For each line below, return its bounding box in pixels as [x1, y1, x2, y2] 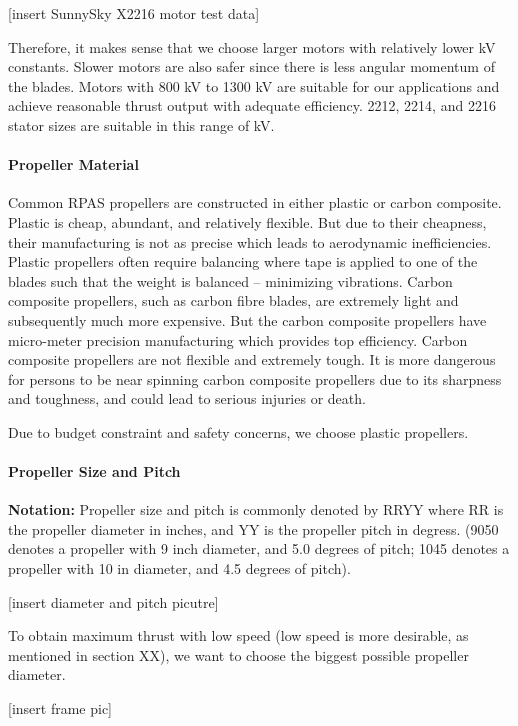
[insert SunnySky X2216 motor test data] [8, 3, 260, 23]
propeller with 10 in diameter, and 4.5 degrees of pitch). [8, 558, 351, 579]
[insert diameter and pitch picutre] [8, 591, 219, 612]
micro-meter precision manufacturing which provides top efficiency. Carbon [8, 329, 468, 350]
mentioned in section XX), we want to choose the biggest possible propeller [8, 644, 469, 665]
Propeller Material [8, 154, 139, 175]
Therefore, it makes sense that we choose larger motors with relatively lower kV [8, 36, 496, 57]
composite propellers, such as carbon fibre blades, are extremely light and [8, 290, 459, 311]
